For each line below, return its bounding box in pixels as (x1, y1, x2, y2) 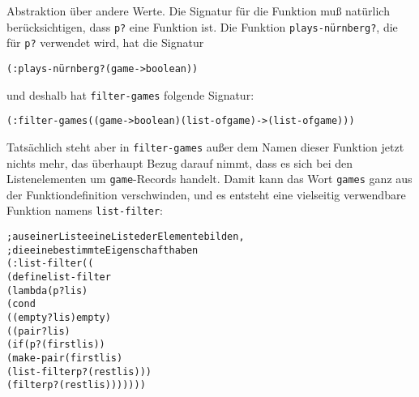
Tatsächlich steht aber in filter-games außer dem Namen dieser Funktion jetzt (6, 138, 404, 155)
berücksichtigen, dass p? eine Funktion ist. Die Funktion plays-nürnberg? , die (6, 18, 398, 35)
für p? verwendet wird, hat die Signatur (6, 34, 204, 51)
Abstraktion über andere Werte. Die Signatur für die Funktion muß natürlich (6, 2, 390, 19)
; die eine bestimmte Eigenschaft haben (6, 244, 199, 256)
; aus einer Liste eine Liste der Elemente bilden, (6, 231, 245, 243)
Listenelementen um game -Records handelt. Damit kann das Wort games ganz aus (6, 170, 413, 187)
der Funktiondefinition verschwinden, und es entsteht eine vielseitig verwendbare (6, 186, 406, 203)
